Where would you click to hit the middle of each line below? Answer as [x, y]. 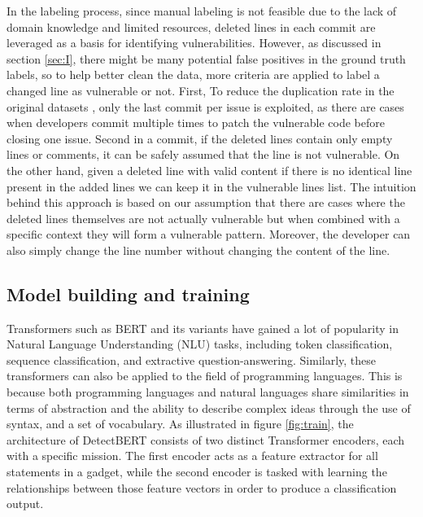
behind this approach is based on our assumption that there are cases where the [206, 202]
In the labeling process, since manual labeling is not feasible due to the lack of [202, 11]
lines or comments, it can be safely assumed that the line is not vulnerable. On [203, 154]
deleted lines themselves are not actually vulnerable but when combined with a [203, 218]
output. [25, 504]
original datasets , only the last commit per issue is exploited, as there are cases [205, 106]
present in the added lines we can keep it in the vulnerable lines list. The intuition [211, 186]
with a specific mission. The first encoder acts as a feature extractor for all [192, 456]
